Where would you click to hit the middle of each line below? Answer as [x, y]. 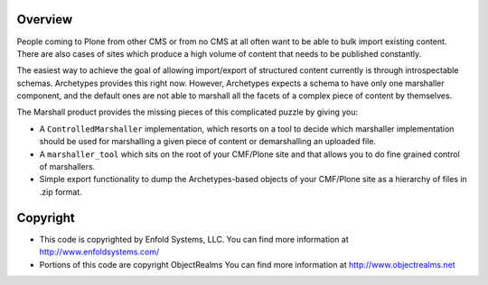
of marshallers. [67, 167]
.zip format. [61, 192]
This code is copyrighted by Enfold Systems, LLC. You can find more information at [194, 239]
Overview [45, 19]
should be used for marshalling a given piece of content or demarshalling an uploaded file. [208, 142]
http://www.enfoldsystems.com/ [99, 252]
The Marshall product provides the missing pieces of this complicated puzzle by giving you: [188, 112]
